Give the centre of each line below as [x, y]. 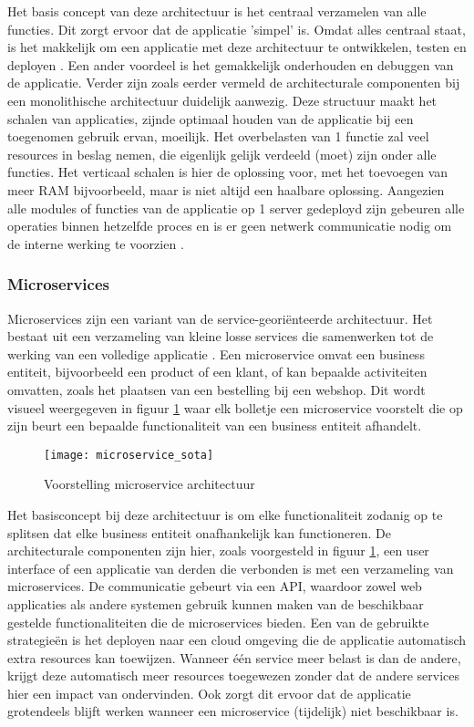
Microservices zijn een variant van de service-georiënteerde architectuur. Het [220, 318]
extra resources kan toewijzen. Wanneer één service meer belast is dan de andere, [234, 657]
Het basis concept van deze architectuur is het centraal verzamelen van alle [217, 11]
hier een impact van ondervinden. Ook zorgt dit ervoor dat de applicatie [209, 693]
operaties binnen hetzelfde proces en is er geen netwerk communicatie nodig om [230, 226]
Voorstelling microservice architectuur [149, 484]
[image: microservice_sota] [129, 455]
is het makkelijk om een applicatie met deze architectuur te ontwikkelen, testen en [237, 47]
